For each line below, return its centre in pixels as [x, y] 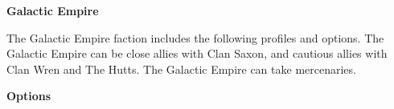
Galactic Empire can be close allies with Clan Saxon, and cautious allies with [197, 53]
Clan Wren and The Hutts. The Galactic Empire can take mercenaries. [181, 69]
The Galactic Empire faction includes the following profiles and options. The [195, 37]
